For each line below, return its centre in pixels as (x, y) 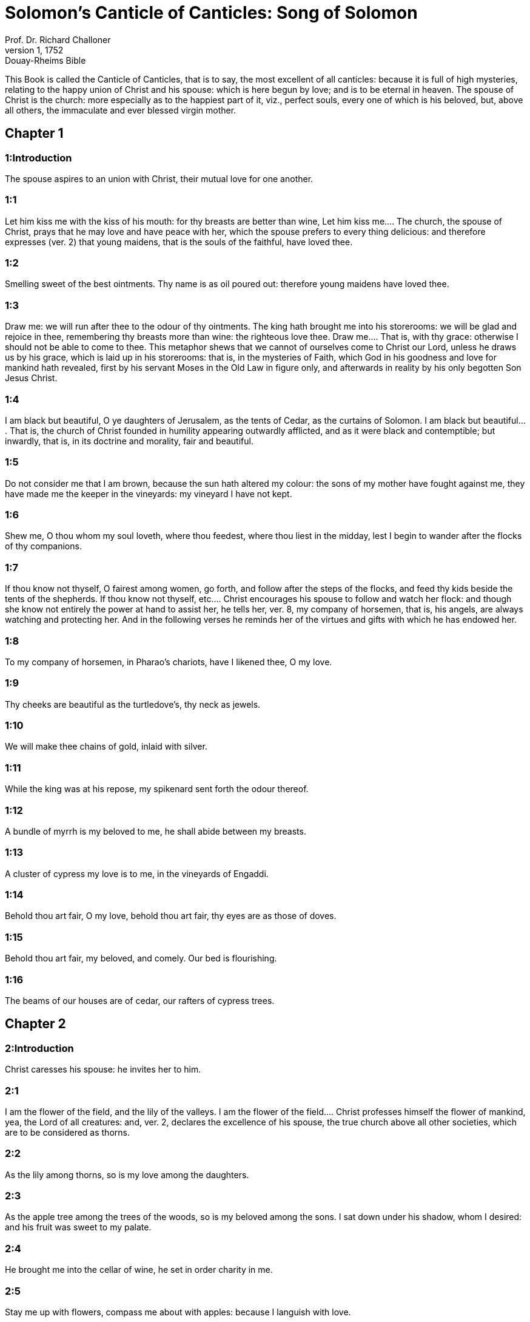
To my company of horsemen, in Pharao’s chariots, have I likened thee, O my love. (169, 662)
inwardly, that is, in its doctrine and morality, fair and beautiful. (129, 441)
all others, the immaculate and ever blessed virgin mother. (121, 110)
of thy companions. (43, 546)
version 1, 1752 (34, 50)
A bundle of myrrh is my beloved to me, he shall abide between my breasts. (156, 831)
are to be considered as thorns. (67, 1132)
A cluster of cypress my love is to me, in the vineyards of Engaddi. (137, 873)
